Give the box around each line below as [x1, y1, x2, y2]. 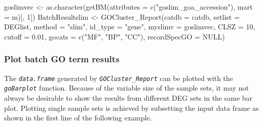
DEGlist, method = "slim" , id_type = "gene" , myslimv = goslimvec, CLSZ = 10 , [4, 21, 255, 32]
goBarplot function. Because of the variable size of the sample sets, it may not [4, 82, 249, 93]
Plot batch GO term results [4, 53, 120, 65]
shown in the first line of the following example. [4, 112, 152, 123]
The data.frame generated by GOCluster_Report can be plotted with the [4, 72, 233, 83]
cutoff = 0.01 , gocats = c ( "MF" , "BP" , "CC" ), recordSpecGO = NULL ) [4, 31, 225, 41]
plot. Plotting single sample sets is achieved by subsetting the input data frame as [4, 102, 259, 113]
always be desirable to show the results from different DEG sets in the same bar [4, 92, 253, 103]
